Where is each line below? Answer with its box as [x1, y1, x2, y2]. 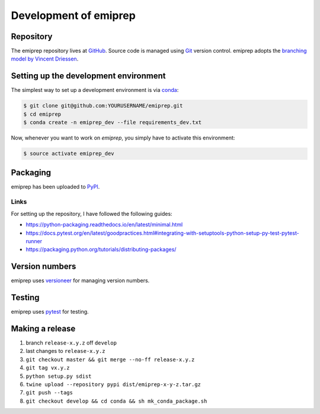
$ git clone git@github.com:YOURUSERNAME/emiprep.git [23, 103, 183, 109]
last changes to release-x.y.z [25, 348, 105, 355]
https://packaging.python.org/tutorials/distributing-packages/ [25, 246, 177, 253]
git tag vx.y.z [25, 365, 71, 371]
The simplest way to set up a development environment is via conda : [11, 87, 179, 94]
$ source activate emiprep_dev [23, 150, 115, 157]
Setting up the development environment [11, 71, 166, 81]
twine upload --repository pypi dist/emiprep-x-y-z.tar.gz [25, 381, 201, 388]
